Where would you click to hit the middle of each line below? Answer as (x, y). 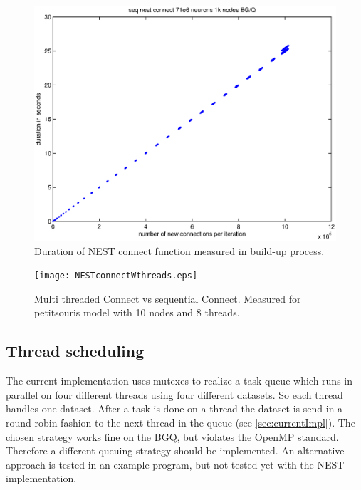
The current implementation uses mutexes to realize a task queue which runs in (179, 381)
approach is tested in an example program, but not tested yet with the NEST (175, 464)
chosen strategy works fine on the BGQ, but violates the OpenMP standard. (172, 436)
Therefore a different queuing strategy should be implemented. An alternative (175, 450)
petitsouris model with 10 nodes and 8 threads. (137, 312)
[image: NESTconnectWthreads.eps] (116, 276)
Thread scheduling (75, 351)
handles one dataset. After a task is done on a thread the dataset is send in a (174, 408)
